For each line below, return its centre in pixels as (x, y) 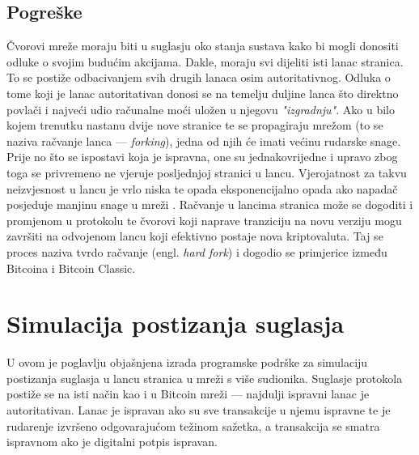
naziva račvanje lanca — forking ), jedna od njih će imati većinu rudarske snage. (204, 140)
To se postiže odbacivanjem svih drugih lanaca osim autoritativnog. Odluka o (199, 77)
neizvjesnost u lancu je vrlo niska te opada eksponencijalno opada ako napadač (202, 188)
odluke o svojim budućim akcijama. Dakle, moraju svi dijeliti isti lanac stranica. (205, 61)
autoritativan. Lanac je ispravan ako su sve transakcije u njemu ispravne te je (199, 410)
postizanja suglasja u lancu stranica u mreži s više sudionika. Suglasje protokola (205, 378)
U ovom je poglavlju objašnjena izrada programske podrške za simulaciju (187, 362)
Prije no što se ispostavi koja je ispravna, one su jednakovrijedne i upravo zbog (202, 157)
